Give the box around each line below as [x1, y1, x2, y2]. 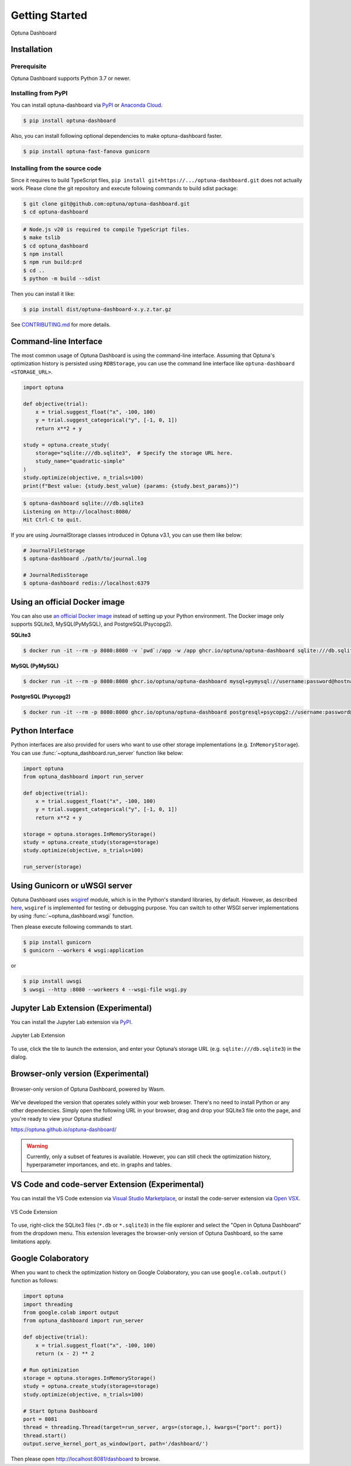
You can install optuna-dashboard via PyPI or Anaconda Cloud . [11, 101, 163, 108]
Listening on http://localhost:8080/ [23, 508, 132, 515]
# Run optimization [23, 1366, 79, 1373]
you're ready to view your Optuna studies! [11, 1115, 112, 1122]
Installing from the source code [11, 164, 102, 172]
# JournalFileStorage [23, 547, 85, 554]
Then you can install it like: [11, 290, 75, 297]
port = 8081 [23, 1416, 58, 1423]
